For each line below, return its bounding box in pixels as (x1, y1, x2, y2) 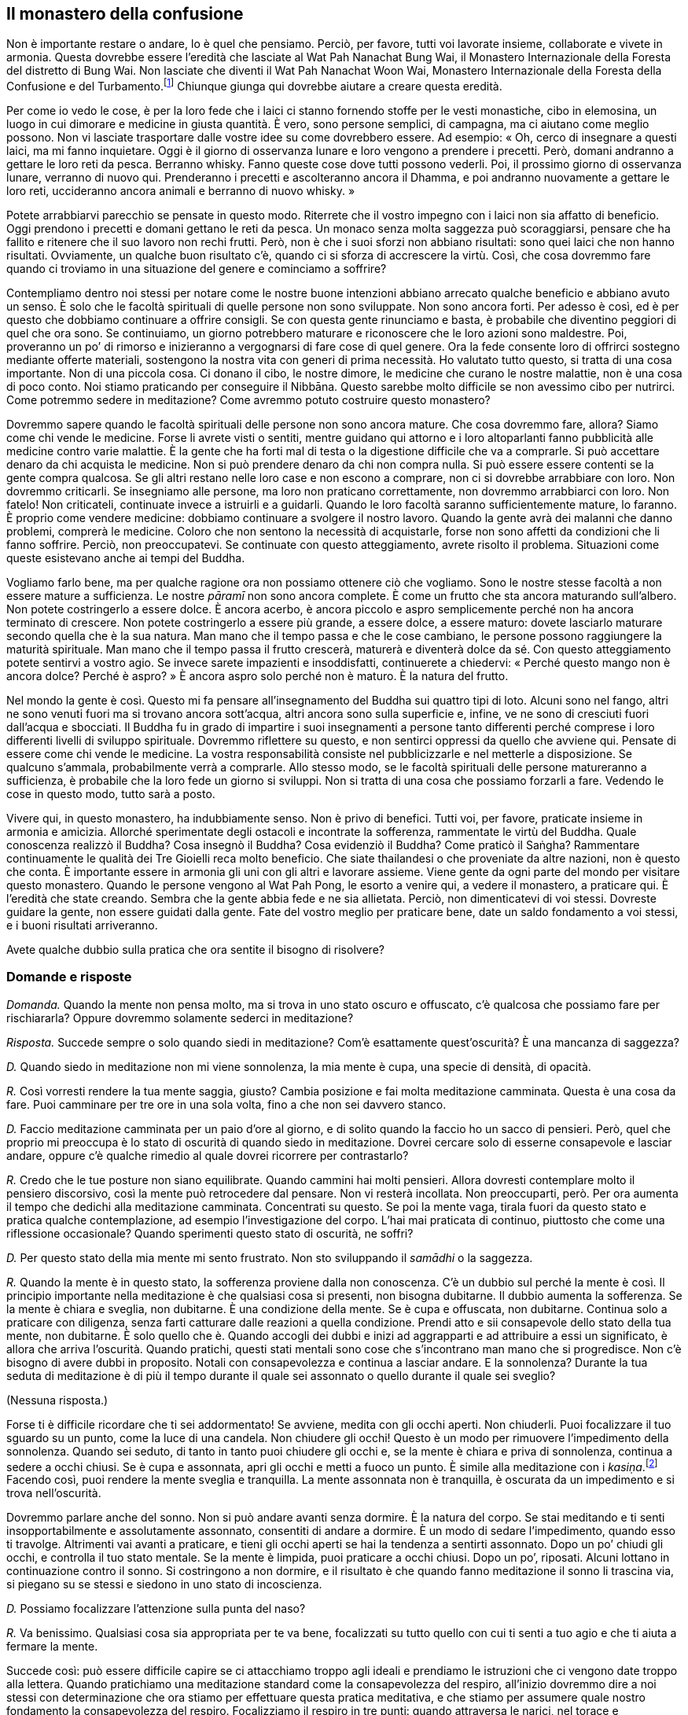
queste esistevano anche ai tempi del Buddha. (6, 551, 245, 565)
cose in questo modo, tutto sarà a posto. (6, 787, 215, 801)
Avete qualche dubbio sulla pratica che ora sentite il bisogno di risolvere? (6, 943, 384, 957)
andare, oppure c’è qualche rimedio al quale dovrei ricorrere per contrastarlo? (6, 1148, 409, 1162)
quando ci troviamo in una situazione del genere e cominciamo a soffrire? (6, 262, 387, 276)
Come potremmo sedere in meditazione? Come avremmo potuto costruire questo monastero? (6, 393, 491, 407)
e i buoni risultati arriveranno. (6, 918, 158, 933)
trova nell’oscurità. (6, 1486, 101, 1500)
